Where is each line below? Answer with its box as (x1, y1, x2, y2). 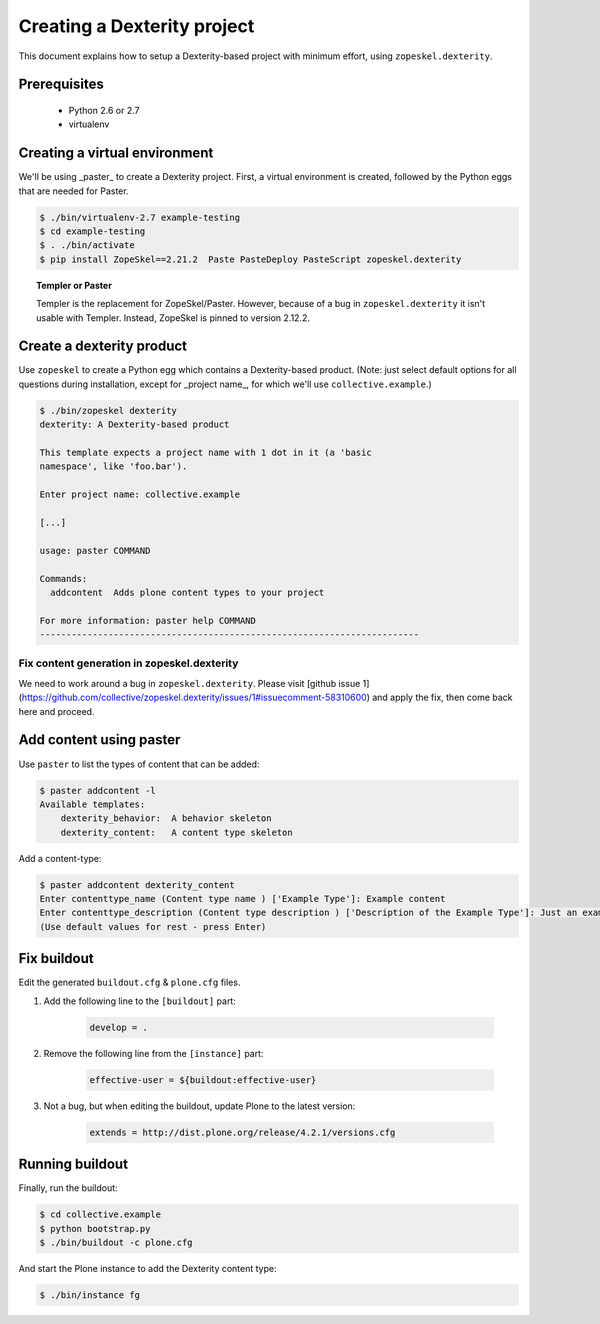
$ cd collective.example (39, 1209, 162, 1220)
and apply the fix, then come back (371, 691, 514, 704)
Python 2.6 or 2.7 (68, 104, 140, 116)
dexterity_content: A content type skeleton (60, 826, 294, 838)
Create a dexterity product (18, 338, 188, 355)
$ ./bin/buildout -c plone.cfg (39, 1236, 194, 1248)
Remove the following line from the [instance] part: (43, 1047, 264, 1059)
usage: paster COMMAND (39, 545, 151, 556)
